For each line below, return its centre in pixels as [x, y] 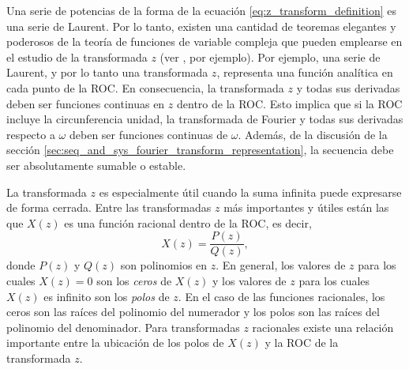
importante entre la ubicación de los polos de [115, 343]
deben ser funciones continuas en [86, 103]
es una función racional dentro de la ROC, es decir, [188, 222]
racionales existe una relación [323, 327]
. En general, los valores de [281, 265]
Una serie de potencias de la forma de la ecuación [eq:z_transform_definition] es [201, 10]
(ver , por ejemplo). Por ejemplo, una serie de [270, 56]
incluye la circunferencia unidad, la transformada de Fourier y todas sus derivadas [205, 119]
